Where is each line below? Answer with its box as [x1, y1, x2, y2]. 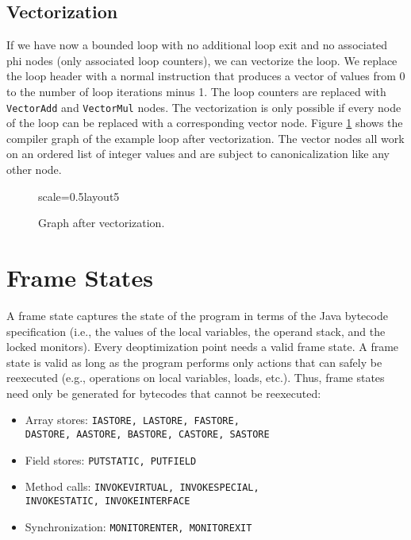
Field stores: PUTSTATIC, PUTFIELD [25, 451, 197, 468]
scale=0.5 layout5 [38, 187, 120, 204]
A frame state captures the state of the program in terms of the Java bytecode [6, 307, 388, 323]
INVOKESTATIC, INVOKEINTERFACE [25, 496, 190, 507]
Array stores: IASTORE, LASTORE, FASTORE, [25, 411, 240, 428]
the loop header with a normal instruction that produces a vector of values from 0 [6, 67, 405, 84]
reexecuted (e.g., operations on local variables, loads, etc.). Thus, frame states [6, 369, 385, 386]
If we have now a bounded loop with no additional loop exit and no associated [6, 37, 388, 53]
